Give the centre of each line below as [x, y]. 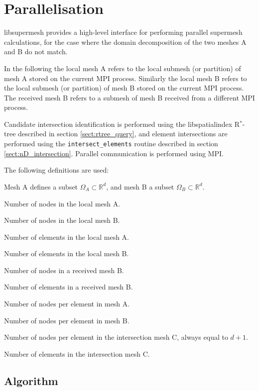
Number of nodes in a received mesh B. [64, 270]
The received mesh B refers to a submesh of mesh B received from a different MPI [129, 97]
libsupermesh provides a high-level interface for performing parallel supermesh [123, 32]
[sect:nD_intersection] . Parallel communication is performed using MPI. [114, 153]
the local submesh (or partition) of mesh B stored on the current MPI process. [124, 88]
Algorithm [31, 380]
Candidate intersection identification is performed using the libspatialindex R [122, 124]
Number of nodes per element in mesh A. [67, 304]
